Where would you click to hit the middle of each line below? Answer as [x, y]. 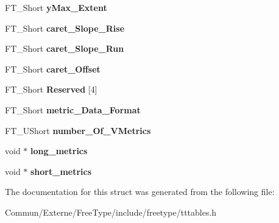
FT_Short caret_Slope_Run [65, 48]
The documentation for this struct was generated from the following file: [140, 192]
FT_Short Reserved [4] [51, 89]
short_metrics [61, 171]
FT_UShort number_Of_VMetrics [78, 130]
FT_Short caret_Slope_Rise [65, 28]
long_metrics [59, 151]
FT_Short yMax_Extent [56, 7]
